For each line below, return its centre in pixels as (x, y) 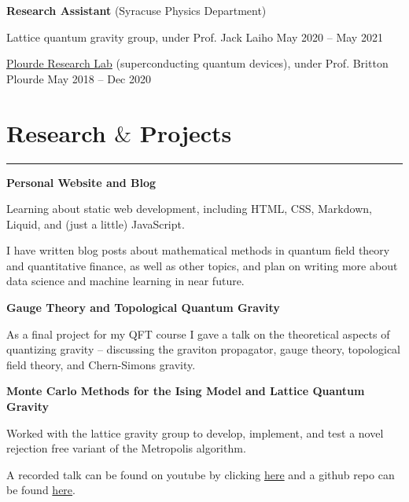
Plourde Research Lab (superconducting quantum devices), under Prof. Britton (197, 63)
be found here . (41, 490)
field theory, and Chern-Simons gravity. (101, 364)
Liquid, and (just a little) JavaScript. (96, 224)
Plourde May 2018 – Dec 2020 (79, 78)
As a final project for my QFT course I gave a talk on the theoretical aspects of (198, 333)
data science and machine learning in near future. (125, 281)
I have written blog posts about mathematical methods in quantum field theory (198, 250)
